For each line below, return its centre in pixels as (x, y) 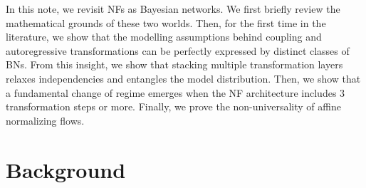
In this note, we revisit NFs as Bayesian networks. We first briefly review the (173, 9)
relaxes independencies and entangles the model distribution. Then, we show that (183, 78)
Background (66, 169)
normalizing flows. (45, 120)
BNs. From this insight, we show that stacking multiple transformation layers (174, 64)
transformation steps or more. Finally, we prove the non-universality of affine (173, 106)
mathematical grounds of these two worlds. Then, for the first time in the (166, 22)
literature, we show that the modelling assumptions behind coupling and (164, 37)
